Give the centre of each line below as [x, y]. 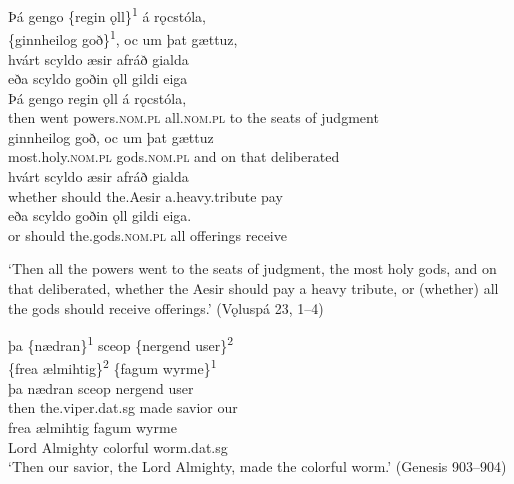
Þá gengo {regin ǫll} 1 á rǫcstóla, [107, 14]
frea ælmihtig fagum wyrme [92, 426]
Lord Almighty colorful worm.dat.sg [118, 446]
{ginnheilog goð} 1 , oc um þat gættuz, [123, 37]
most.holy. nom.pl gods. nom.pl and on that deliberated [174, 156]
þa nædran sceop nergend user [101, 387]
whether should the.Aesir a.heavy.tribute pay [145, 195]
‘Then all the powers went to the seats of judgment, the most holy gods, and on [252, 268]
